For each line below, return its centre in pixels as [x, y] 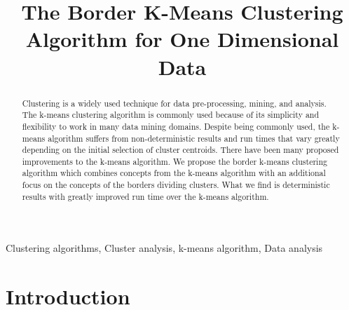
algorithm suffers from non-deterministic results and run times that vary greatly [194, 138]
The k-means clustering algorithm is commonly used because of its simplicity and [171, 115]
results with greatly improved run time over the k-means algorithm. [145, 196]
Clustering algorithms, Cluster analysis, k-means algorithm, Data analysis [164, 248]
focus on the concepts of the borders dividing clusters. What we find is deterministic [176, 185]
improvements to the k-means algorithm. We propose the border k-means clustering [174, 161]
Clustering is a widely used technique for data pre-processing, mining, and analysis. [174, 103]
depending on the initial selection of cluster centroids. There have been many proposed [180, 150]
